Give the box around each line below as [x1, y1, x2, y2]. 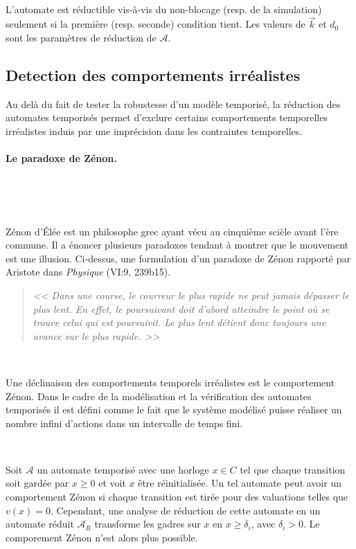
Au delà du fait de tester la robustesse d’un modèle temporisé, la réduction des [6, 96, 341, 111]
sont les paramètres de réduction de [6, 30, 157, 44]
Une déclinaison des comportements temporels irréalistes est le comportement [6, 375, 335, 389]
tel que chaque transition [240, 462, 346, 476]
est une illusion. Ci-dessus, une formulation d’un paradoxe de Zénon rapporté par [6, 251, 351, 265]
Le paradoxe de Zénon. [6, 151, 117, 165]
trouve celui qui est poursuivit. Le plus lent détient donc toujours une [33, 315, 326, 330]
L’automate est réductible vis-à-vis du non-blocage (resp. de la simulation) [6, 1, 322, 16]
